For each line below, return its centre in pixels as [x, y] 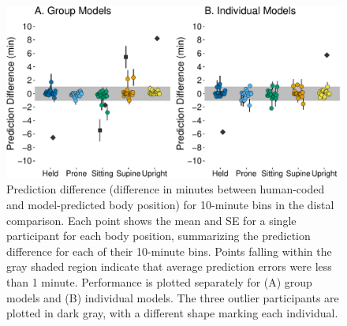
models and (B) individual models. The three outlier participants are [173, 297]
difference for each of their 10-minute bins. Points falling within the [169, 251]
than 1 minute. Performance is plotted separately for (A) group [159, 281]
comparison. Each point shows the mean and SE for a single [151, 220]
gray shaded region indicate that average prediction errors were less [169, 266]
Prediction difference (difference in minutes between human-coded [166, 189]
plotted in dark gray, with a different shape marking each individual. [172, 313]
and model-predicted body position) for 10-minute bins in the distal [170, 204]
